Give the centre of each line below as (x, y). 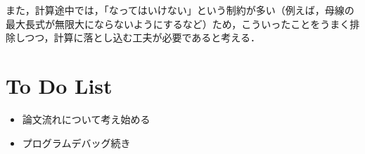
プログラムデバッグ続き (76, 142)
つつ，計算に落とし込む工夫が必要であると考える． (142, 37)
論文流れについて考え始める (86, 119)
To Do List (59, 85)
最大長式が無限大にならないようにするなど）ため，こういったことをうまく (178, 23)
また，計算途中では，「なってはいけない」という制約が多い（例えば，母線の (180, 10)
